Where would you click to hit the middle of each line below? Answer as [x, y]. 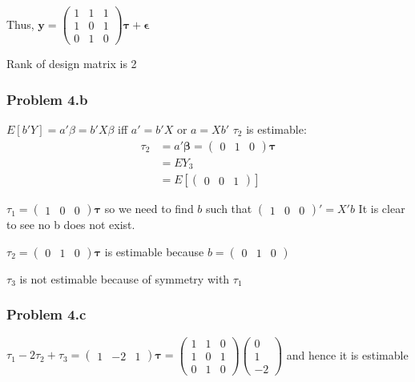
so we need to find [149, 209]
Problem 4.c [46, 314]
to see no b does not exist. [71, 225]
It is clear [382, 209]
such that [229, 209]
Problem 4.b [47, 99]
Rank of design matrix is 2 [72, 64]
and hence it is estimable [347, 354]
